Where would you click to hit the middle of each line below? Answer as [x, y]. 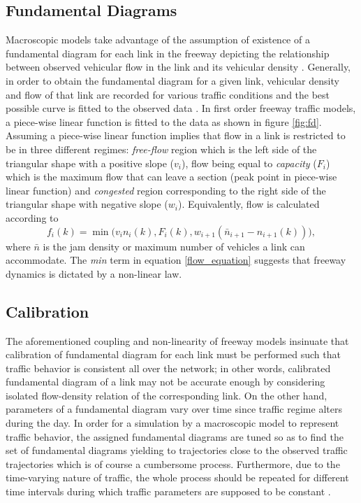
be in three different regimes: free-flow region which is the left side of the [161, 149]
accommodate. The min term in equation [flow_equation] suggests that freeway [176, 260]
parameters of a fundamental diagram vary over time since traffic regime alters [174, 409]
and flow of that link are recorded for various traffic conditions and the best [168, 94]
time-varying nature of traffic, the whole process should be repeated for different [177, 477]
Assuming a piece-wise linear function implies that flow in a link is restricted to [176, 135]
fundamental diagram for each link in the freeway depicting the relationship [168, 53]
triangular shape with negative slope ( [87, 204]
